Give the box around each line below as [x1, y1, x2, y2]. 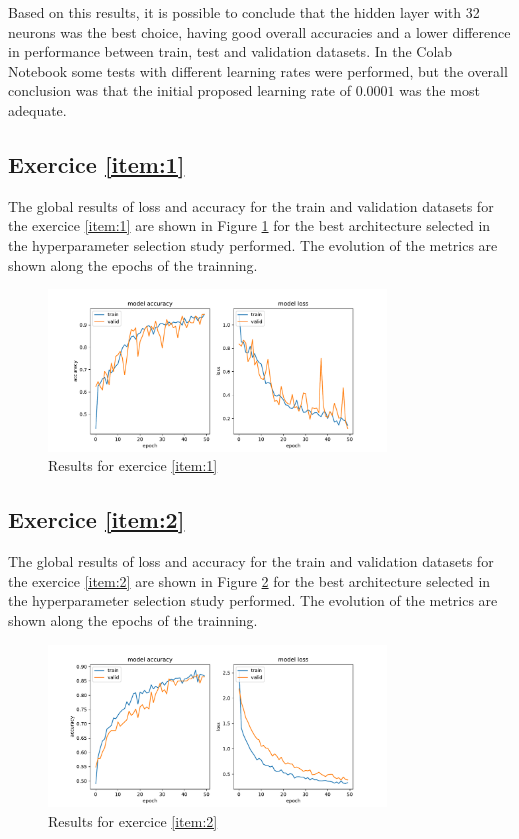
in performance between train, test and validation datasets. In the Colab [8, 41, 453, 62]
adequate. [8, 99, 67, 120]
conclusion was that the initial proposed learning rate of [8, 80, 351, 101]
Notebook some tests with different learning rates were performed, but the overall [8, 60, 508, 81]
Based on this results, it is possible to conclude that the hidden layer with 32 [8, 2, 480, 22]
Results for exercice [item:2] [48, 810, 218, 831]
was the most [399, 80, 480, 101]
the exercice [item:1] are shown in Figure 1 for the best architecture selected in [8, 215, 491, 236]
